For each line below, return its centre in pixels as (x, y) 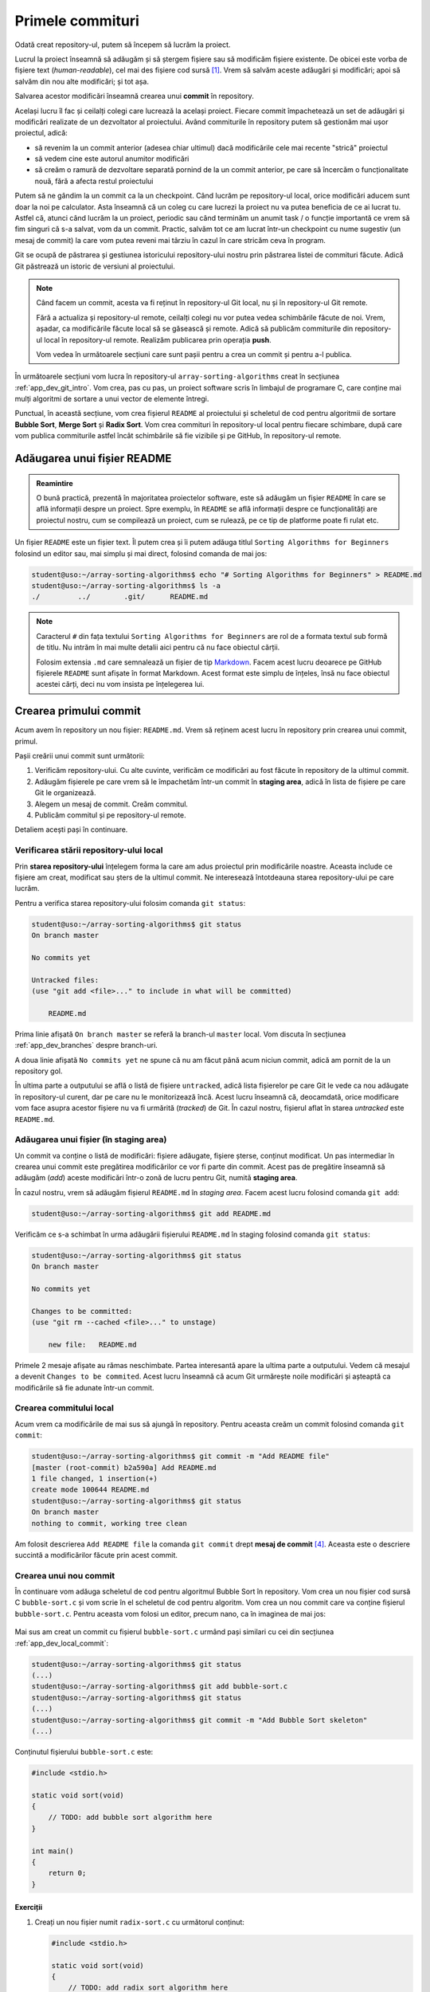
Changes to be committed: (82, 1311)
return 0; (67, 1873)
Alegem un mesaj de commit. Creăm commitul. (111, 804)
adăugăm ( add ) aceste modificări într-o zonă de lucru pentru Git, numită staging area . (156, 1178)
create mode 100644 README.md (90, 1490)
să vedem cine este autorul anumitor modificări (112, 159)
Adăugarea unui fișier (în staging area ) (91, 1139)
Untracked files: (65, 980)
